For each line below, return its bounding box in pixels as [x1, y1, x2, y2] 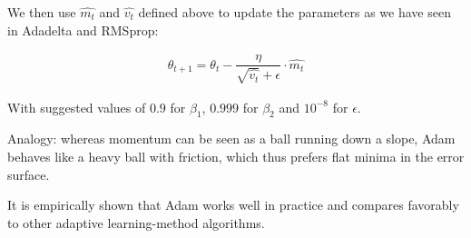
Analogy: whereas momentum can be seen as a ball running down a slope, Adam [7, 129, 456, 148]
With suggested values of [7, 97, 146, 116]
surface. [7, 164, 50, 183]
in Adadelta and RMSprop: [7, 20, 159, 39]
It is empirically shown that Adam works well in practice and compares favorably [7, 195, 459, 214]
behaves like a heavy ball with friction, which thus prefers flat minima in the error [7, 147, 465, 166]
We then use [7, 3, 76, 21]
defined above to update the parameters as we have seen [138, 3, 451, 21]
